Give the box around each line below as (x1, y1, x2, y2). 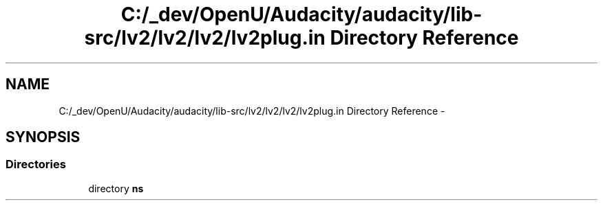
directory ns (88, 182, 144, 194)
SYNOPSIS (6, 128, 81, 146)
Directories (6, 157, 66, 172)
